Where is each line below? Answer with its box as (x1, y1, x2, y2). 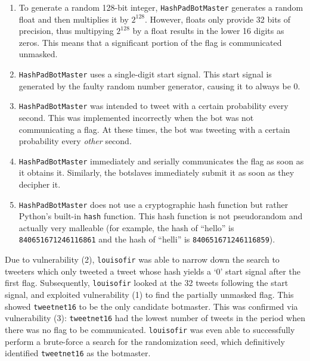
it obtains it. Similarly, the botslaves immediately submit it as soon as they (18, 166, 294, 179)
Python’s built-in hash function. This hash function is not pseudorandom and (18, 210, 303, 222)
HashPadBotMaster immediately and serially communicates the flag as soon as (18, 154, 304, 167)
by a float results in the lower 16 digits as (132, 24, 284, 37)
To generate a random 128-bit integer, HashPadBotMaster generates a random (18, 1, 303, 13)
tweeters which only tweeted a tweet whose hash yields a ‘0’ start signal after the (5, 264, 300, 277)
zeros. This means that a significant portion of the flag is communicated (18, 36, 282, 48)
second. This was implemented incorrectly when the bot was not (18, 111, 254, 123)
